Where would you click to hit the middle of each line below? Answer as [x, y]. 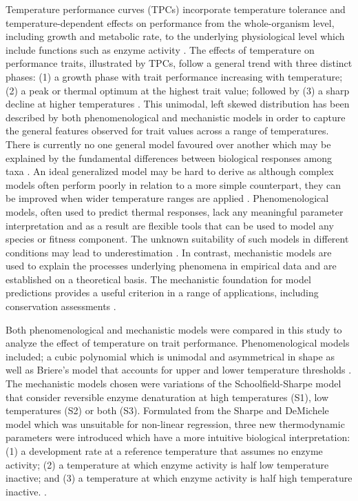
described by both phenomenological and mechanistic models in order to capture [176, 117]
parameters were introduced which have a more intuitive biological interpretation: [178, 437]
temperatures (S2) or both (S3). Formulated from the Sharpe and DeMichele [167, 410]
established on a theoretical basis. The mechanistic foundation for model [158, 279]
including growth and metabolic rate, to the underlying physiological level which [175, 36]
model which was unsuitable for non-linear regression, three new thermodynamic [175, 423]
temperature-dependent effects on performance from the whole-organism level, [170, 22]
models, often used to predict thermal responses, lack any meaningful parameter [175, 211]
